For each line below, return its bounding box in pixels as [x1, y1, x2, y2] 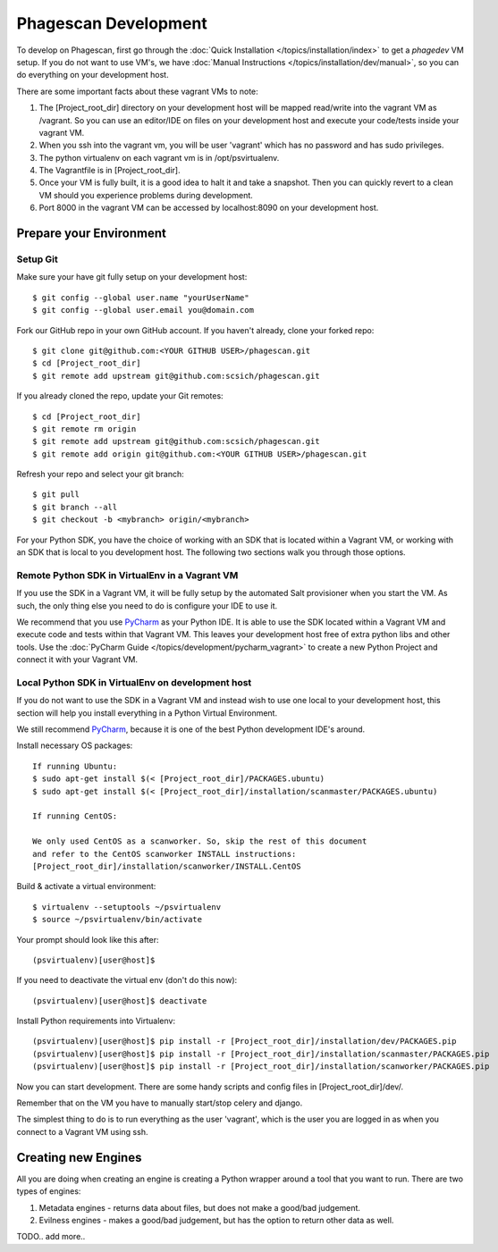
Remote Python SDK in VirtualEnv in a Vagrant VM [16, 568, 239, 581]
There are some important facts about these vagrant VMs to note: [16, 86, 258, 97]
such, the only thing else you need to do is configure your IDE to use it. [16, 600, 278, 611]
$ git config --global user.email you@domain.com [32, 305, 255, 315]
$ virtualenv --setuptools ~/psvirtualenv [32, 902, 222, 912]
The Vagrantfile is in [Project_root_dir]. [38, 165, 181, 176]
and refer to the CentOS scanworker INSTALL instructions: [32, 849, 297, 859]
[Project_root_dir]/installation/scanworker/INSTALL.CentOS [32, 861, 301, 871]
